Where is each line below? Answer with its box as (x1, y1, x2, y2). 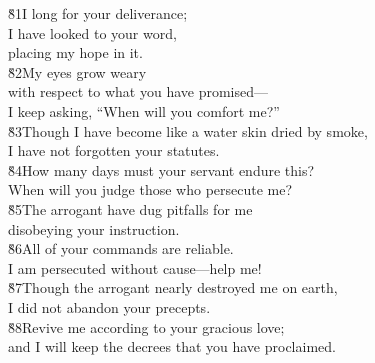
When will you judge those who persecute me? (8, 179, 293, 200)
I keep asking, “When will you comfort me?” (8, 100, 280, 121)
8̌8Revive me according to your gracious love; (8, 316, 285, 337)
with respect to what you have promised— (8, 81, 268, 102)
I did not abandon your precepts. (8, 296, 211, 317)
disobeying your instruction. (8, 218, 180, 239)
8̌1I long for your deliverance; (8, 3, 188, 23)
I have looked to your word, (8, 22, 177, 43)
